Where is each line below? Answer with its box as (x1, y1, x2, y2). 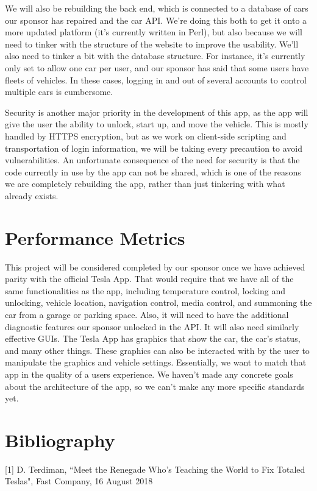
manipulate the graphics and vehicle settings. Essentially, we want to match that (5, 356, 307, 369)
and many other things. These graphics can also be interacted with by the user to (5, 344, 310, 356)
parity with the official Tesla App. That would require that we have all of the (5, 272, 294, 285)
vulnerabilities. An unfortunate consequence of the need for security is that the (5, 154, 300, 166)
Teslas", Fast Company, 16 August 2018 (5, 475, 153, 487)
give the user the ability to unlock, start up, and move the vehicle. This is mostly (5, 118, 308, 130)
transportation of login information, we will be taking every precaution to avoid (5, 141, 302, 154)
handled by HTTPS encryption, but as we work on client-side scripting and (5, 129, 287, 142)
